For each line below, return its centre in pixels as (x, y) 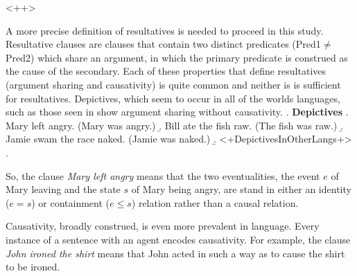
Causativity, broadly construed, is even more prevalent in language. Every (163, 226)
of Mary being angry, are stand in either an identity (241, 189)
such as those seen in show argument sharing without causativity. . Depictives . (177, 112)
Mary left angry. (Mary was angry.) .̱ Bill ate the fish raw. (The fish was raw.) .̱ (174, 125)
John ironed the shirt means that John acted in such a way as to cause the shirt (175, 253)
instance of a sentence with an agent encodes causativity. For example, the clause (178, 239)
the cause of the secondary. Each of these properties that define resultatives (166, 71)
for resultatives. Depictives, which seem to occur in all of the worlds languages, (173, 98)
